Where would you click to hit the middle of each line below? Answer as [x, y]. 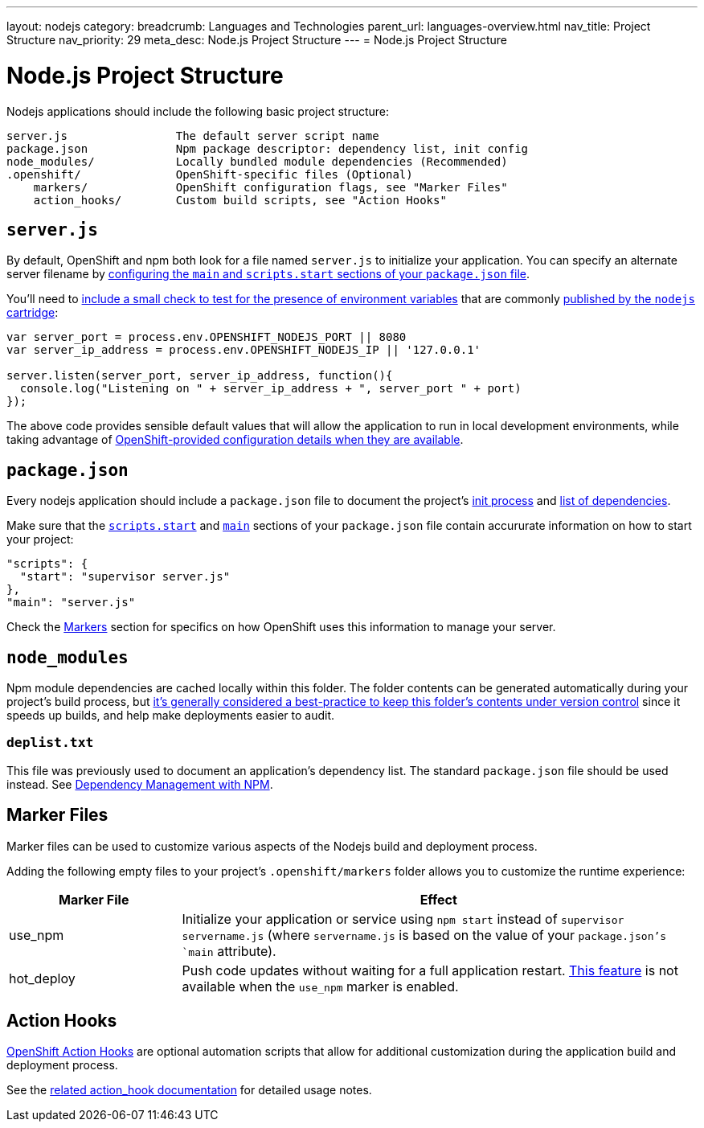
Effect [438, 899]
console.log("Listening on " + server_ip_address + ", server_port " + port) [270, 389]
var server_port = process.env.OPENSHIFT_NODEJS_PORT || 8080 [207, 337]
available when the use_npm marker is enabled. [320, 986]
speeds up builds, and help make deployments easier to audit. [171, 716]
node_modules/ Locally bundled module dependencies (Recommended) [257, 161]
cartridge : [33, 313]
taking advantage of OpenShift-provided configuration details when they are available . [235, 440]
